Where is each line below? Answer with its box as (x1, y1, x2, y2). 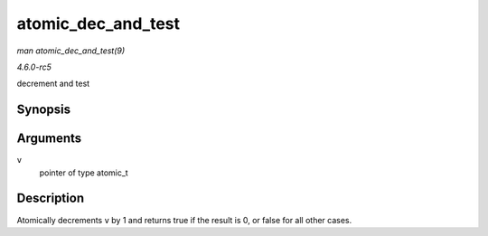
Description (16, 191, 85, 206)
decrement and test (16, 78, 90, 90)
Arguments (16, 131, 82, 146)
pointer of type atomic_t (39, 167, 128, 178)
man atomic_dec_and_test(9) (16, 45, 126, 56)
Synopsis (16, 102, 71, 118)
